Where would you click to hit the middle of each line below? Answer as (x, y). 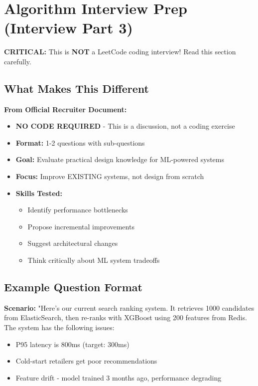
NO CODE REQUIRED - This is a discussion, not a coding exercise (125, 126)
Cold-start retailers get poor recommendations (86, 361)
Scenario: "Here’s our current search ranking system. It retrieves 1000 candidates (129, 307)
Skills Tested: (39, 193)
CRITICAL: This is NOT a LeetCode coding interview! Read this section (120, 52)
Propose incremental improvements (81, 226)
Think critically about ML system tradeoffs (94, 260)
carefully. (18, 61)
